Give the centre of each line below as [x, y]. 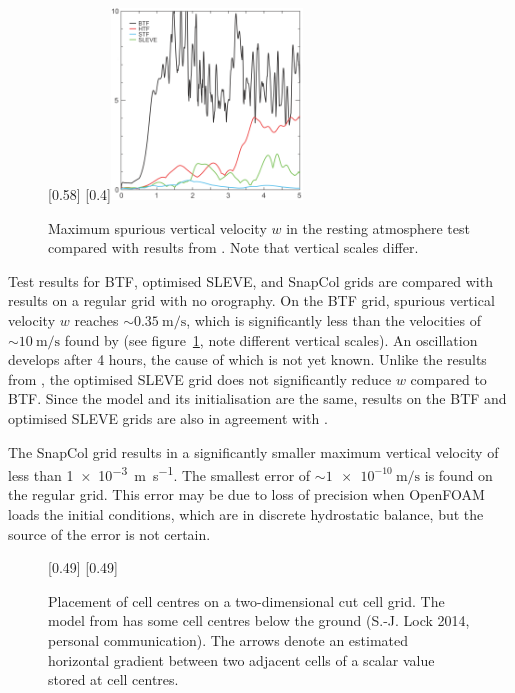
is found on [458, 474]
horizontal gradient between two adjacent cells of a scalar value [241, 659]
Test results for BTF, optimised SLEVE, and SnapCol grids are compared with [250, 280]
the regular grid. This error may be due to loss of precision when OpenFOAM [246, 494]
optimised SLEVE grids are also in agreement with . [168, 417]
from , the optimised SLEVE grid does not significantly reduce [200, 378]
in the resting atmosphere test [378, 227]
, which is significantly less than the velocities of [333, 319]
